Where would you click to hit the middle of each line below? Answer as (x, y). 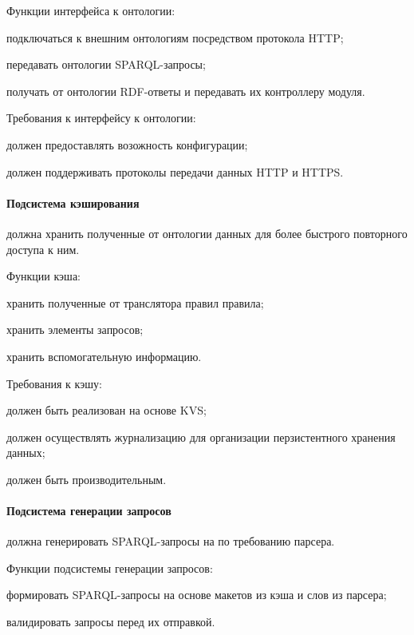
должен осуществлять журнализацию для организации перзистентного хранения (201, 437)
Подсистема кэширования (73, 202)
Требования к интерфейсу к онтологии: (101, 118)
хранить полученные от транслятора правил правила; (135, 302)
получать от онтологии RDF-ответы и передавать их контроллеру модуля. (186, 91)
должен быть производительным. (87, 479)
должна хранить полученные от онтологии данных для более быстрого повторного (207, 233)
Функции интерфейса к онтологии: (91, 10)
